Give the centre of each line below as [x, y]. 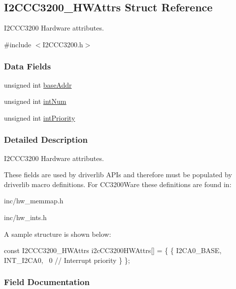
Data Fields [28, 66]
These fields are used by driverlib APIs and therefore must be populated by [118, 175]
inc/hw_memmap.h [34, 201]
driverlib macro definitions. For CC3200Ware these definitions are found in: [118, 184]
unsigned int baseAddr [38, 84]
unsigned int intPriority [40, 117]
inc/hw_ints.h [25, 217]
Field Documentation [47, 282]
